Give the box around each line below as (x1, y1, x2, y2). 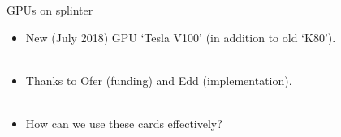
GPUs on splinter (6, 2, 93, 18)
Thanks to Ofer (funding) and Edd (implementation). (25, 71, 292, 88)
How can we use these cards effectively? (25, 114, 222, 131)
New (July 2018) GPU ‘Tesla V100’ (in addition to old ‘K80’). (25, 28, 336, 45)
